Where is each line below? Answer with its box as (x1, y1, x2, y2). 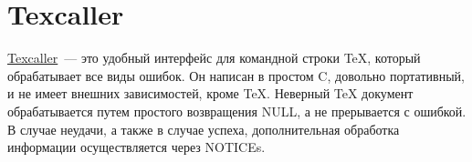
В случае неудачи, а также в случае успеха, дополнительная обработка (7, 119, 400, 138)
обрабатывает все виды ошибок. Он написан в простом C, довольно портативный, (7, 66, 465, 85)
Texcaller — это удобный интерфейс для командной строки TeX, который (7, 48, 421, 67)
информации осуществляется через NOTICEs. (7, 137, 266, 157)
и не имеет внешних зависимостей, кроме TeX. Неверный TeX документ (7, 84, 414, 103)
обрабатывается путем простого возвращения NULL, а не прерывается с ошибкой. (7, 101, 467, 120)
